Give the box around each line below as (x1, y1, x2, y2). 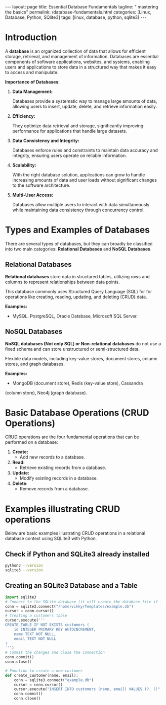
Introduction (5, 32, 57, 43)
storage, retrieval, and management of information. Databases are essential (5, 53, 159, 59)
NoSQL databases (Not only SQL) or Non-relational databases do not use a (5, 340, 161, 346)
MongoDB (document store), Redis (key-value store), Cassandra (12, 380, 143, 386)
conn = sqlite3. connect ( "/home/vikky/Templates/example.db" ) (5, 604, 134, 609)
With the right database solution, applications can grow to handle (12, 171, 145, 177)
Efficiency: (12, 113, 36, 119)
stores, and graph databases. (5, 361, 65, 367)
